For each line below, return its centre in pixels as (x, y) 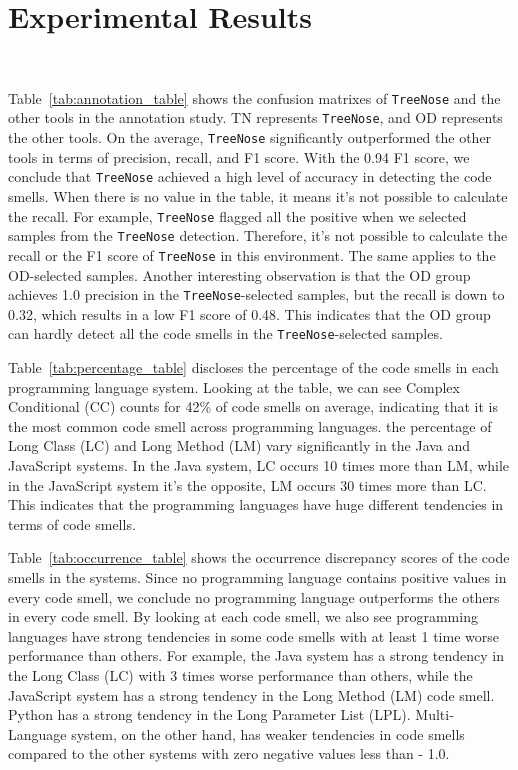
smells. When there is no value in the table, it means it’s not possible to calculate (258, 195)
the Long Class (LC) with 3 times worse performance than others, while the (240, 674)
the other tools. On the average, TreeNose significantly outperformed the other (250, 137)
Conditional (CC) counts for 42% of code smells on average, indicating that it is (253, 406)
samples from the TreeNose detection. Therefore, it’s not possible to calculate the (258, 235)
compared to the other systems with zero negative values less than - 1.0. (229, 753)
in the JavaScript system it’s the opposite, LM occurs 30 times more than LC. (247, 484)
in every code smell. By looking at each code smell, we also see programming (243, 616)
